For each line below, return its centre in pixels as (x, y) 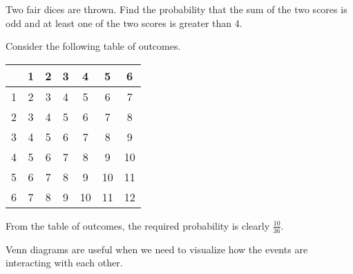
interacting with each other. (64, 263)
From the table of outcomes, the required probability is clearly (138, 225)
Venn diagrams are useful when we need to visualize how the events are (157, 249)
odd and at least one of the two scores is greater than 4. (124, 22)
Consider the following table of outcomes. (93, 46)
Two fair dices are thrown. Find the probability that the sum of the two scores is (176, 9)
